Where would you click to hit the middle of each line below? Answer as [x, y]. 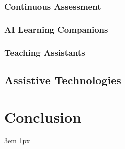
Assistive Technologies [63, 80]
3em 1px [17, 141]
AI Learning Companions [56, 29]
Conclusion [43, 117]
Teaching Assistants [45, 52]
